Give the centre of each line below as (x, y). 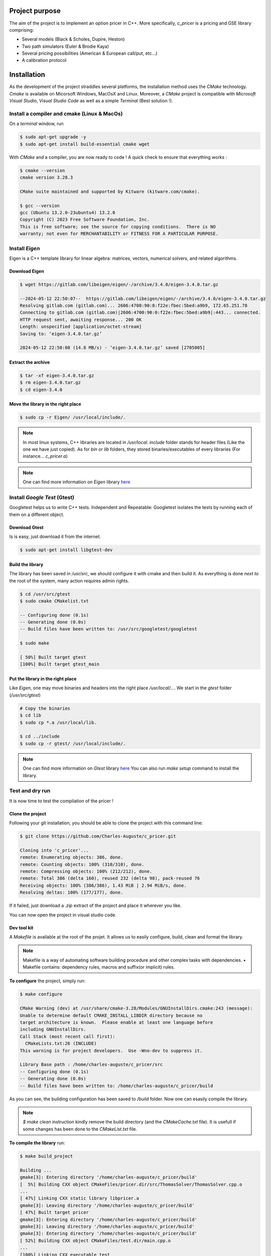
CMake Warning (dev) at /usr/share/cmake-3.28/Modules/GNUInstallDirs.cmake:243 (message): (136, 1008)
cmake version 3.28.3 (46, 178)
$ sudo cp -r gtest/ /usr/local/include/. (73, 743)
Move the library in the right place (45, 404)
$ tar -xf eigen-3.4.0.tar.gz (57, 375)
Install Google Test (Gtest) (42, 497)
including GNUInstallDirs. (53, 1029)
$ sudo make (35, 643)
